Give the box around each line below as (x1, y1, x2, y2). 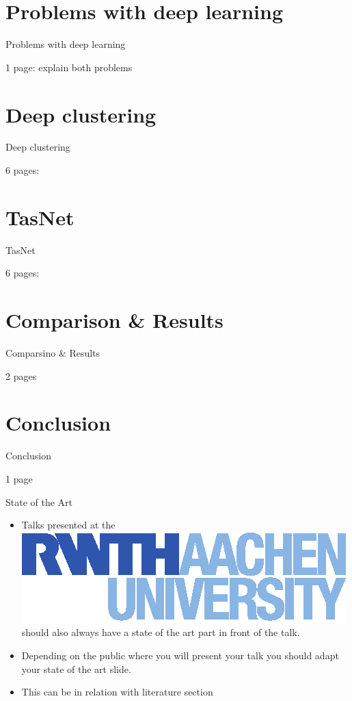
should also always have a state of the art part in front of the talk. (21, 625, 300, 639)
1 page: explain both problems (5, 60, 133, 74)
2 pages (5, 368, 37, 383)
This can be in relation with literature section (21, 685, 213, 699)
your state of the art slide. (21, 661, 131, 676)
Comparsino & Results (5, 346, 100, 360)
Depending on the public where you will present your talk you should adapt (21, 648, 339, 662)
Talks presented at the (21, 518, 116, 532)
